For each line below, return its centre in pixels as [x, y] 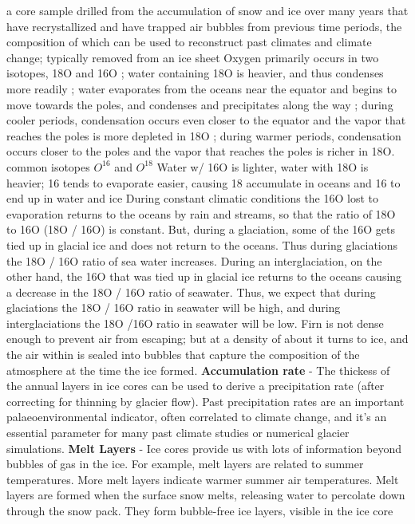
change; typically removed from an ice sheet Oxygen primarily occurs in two [193, 57]
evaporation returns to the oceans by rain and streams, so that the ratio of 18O [201, 213]
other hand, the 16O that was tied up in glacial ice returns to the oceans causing [204, 276]
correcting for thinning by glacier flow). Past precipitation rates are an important [206, 401]
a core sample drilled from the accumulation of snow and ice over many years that [207, 10]
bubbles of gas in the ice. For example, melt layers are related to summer [185, 464]
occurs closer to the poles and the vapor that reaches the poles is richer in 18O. [201, 151]
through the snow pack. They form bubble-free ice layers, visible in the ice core [200, 510]
